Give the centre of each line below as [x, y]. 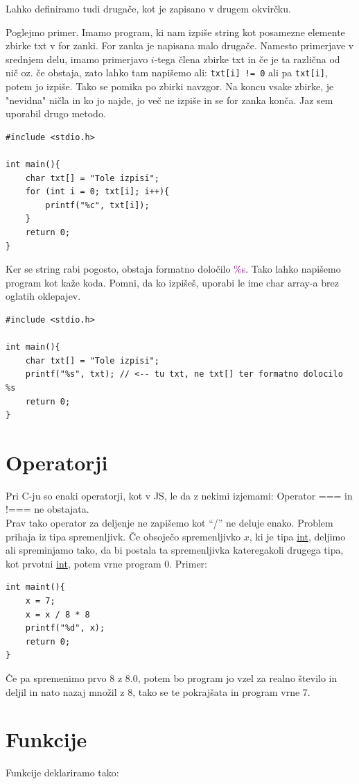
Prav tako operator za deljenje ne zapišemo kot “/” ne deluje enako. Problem [169, 522]
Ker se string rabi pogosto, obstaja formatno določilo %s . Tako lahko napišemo [173, 269]
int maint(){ [35, 587]
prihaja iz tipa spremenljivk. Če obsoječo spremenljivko [123, 536]
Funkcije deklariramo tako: [62, 773]
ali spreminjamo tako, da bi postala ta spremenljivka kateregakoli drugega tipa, [175, 550]
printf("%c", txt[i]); [97, 205]
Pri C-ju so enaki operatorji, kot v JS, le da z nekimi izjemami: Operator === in [179, 495]
